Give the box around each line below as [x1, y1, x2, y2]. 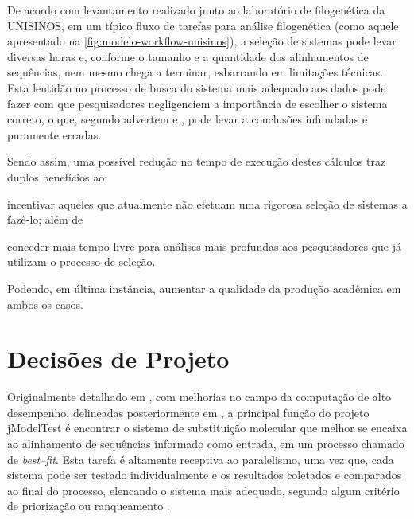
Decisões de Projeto [7, 342, 230, 375]
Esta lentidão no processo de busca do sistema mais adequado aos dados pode [7, 79, 386, 96]
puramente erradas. [7, 126, 102, 142]
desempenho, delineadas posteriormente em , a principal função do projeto [7, 404, 370, 420]
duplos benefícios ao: [7, 168, 108, 185]
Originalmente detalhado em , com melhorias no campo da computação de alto [7, 388, 392, 405]
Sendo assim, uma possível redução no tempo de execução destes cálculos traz [7, 153, 386, 170]
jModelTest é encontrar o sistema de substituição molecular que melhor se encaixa [7, 419, 408, 436]
